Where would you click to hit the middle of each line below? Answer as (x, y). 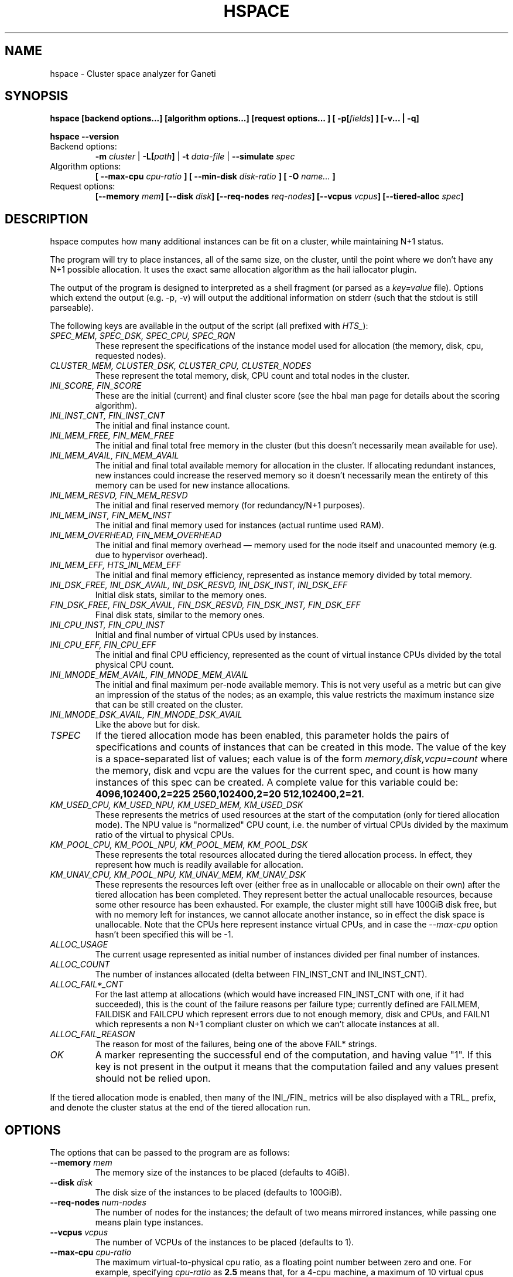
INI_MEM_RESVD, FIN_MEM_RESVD (119, 495)
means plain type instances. (149, 1222)
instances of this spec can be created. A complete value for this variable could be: (277, 782)
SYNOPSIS (37, 96)
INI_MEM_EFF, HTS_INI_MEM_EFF (115, 565)
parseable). (72, 308)
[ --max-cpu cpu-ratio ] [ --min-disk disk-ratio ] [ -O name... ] (215, 176)
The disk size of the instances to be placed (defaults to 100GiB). (218, 1193)
